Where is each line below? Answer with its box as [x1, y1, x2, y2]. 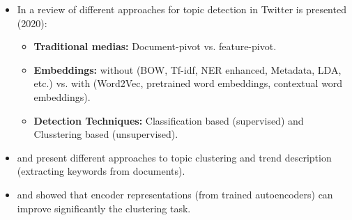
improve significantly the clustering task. [17, 201, 191, 215]
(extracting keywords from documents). [17, 164, 185, 178]
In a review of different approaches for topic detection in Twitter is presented [17, 2, 346, 16]
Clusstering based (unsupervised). [33, 127, 178, 141]
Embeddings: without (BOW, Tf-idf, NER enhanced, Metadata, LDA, [33, 62, 342, 77]
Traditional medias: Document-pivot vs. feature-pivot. [33, 39, 277, 54]
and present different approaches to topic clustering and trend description [17, 150, 332, 164]
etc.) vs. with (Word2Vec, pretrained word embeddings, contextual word [33, 76, 343, 91]
